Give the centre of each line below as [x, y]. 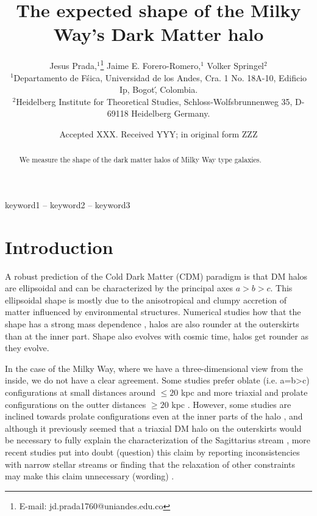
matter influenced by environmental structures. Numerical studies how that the [153, 312]
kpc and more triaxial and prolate [244, 392]
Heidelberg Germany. [171, 113]
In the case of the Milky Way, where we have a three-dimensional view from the [154, 368]
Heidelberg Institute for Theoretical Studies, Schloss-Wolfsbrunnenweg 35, [154, 101]
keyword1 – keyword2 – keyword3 [68, 204]
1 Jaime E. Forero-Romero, [151, 64]
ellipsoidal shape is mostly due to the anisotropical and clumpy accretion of [146, 300]
